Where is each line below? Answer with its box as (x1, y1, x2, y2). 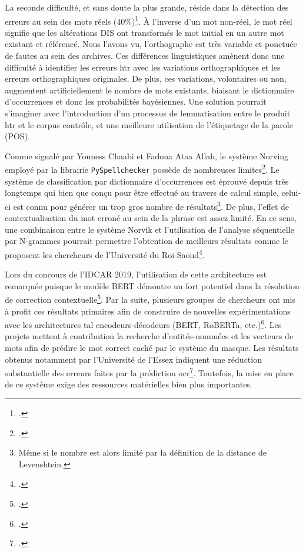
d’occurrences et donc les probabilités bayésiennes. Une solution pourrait (5, 95, 267, 108)
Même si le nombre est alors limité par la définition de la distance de (18, 446, 267, 459)
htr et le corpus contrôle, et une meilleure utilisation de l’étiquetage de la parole (5, 118, 293, 131)
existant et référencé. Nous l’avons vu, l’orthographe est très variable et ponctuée (5, 38, 297, 50)
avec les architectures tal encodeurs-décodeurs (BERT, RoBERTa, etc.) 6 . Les (5, 317, 282, 330)
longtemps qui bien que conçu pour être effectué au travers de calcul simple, (5, 186, 279, 199)
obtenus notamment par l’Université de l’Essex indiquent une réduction (5, 353, 262, 365)
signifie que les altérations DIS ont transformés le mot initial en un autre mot (5, 26, 284, 38)
